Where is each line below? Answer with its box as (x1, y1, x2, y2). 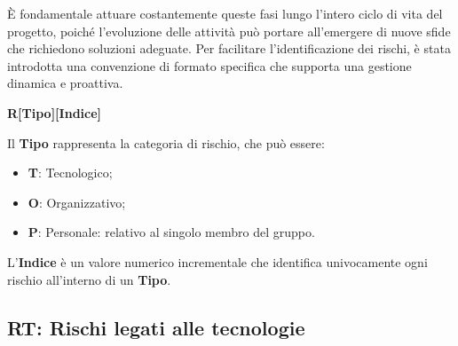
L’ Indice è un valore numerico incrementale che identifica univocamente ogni (7, 252, 428, 271)
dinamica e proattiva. (7, 74, 123, 92)
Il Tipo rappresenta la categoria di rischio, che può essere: (7, 133, 325, 152)
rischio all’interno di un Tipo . (7, 270, 171, 288)
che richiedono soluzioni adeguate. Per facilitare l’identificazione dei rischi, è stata (7, 39, 451, 58)
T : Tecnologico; (28, 163, 113, 182)
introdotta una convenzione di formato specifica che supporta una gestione (7, 56, 412, 75)
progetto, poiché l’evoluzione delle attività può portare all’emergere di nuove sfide (7, 21, 451, 40)
